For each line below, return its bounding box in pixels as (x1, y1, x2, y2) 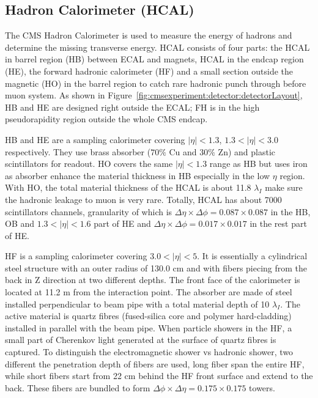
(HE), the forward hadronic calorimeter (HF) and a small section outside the (5, 64, 293, 77)
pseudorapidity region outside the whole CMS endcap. (5, 112, 208, 125)
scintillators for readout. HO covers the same (5, 157, 173, 170)
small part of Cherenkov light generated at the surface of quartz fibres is (5, 333, 276, 346)
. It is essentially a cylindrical (197, 249, 308, 262)
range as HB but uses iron (209, 157, 308, 170)
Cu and (169, 145, 197, 158)
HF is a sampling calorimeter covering (5, 249, 147, 262)
